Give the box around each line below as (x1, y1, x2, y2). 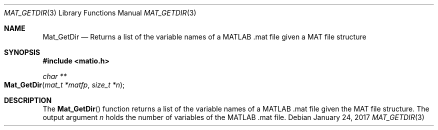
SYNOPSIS (4, 48, 40, 56)
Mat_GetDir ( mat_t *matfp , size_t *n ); (4, 80, 125, 89)
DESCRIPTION (4, 96, 52, 104)
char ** (42, 72, 67, 80)
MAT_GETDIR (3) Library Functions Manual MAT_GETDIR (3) (4, 8, 196, 17)
